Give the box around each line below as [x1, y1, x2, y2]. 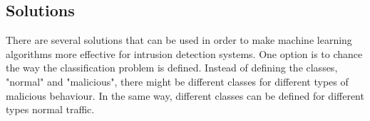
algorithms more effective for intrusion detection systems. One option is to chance [6, 46, 363, 61]
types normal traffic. [6, 102, 95, 117]
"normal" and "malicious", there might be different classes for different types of [6, 74, 349, 88]
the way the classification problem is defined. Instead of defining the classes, [6, 60, 338, 75]
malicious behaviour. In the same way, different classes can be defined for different [6, 88, 364, 103]
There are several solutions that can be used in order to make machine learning [6, 33, 352, 47]
